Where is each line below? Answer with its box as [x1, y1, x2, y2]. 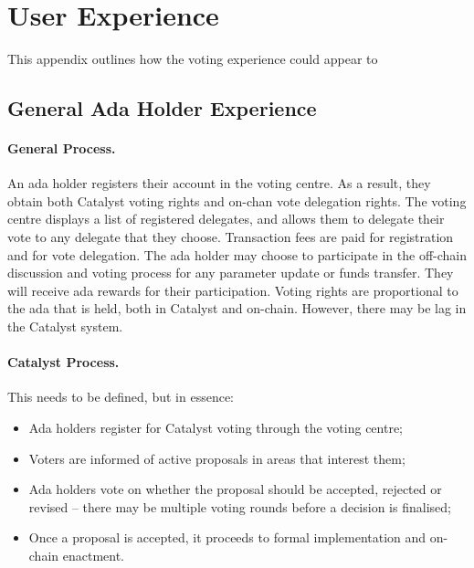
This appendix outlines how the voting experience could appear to [7, 49, 378, 68]
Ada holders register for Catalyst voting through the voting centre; [28, 418, 404, 437]
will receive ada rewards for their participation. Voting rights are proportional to [7, 280, 458, 300]
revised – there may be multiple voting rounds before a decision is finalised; [28, 497, 451, 516]
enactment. [62, 546, 125, 564]
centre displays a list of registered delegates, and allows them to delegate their [7, 209, 445, 228]
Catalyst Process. [7, 352, 120, 372]
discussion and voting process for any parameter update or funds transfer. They [7, 263, 454, 282]
